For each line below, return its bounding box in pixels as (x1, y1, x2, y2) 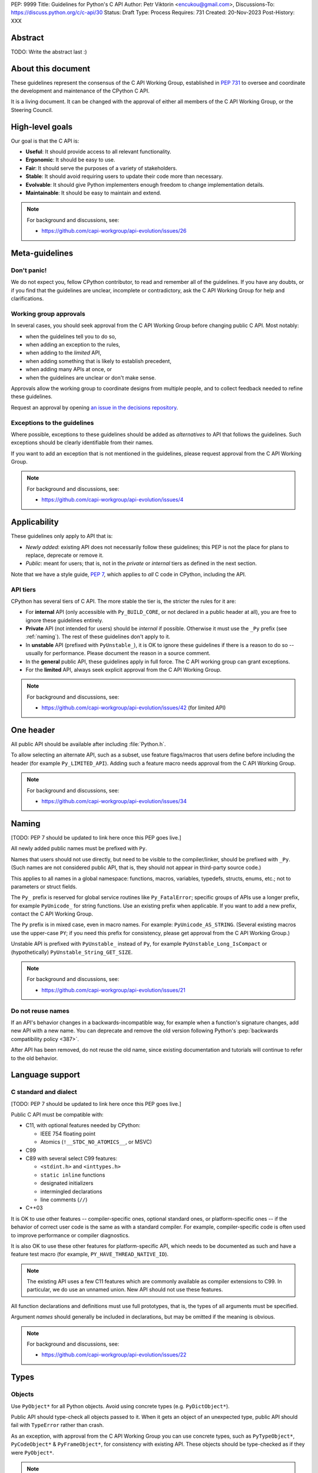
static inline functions (40, 1171, 105, 1178)
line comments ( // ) (40, 1196, 88, 1203)
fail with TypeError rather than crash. (11, 1422, 104, 1429)
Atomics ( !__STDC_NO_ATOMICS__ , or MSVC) (40, 1138, 153, 1145)
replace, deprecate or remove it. (25, 551, 104, 559)
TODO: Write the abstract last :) (11, 48, 88, 55)
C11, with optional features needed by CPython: (25, 1122, 141, 1129)
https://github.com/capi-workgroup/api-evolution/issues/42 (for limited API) (41, 704, 226, 711)
